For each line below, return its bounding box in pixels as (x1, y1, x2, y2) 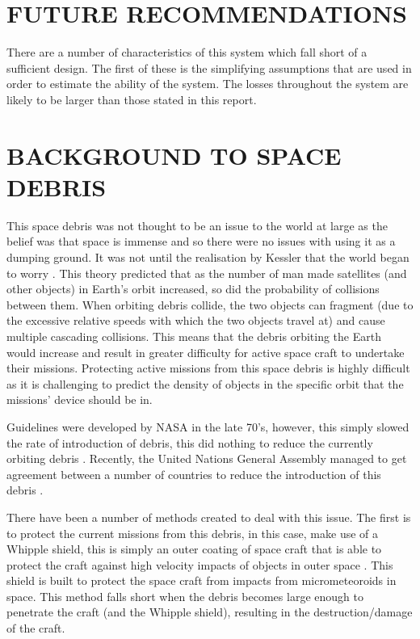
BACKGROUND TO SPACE (6, 138, 342, 171)
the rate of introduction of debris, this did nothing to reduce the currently (6, 434, 373, 451)
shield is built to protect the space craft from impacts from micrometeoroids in (6, 572, 397, 589)
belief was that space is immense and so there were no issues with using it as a (6, 233, 396, 250)
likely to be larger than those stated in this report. (6, 90, 257, 107)
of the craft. (6, 620, 65, 637)
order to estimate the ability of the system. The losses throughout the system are (6, 75, 409, 92)
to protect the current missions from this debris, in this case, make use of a (6, 524, 379, 541)
